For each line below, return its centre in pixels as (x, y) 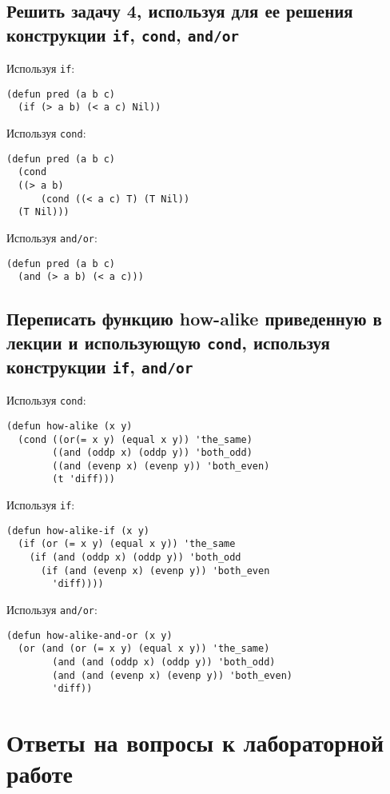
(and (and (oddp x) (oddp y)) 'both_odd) (164, 662)
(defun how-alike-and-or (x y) (90, 635)
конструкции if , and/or (100, 366)
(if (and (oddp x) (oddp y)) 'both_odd (135, 558)
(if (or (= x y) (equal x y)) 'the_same (127, 544)
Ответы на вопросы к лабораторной (195, 742)
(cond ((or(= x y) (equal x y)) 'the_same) (135, 439)
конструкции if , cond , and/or (123, 34)
